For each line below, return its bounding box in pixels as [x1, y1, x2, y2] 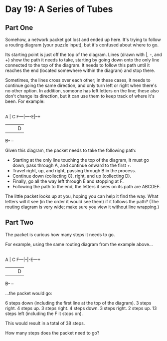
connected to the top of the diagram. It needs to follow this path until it [5, 62, 150, 68]
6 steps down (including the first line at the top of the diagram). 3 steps [5, 300, 152, 306]
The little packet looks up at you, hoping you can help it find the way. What [5, 193, 159, 199]
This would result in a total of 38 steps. [5, 320, 85, 326]
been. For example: [5, 98, 45, 104]
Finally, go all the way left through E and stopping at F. [12, 178, 124, 184]
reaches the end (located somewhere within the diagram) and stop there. [5, 67, 156, 73]
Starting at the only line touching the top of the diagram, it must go [12, 157, 150, 163]
